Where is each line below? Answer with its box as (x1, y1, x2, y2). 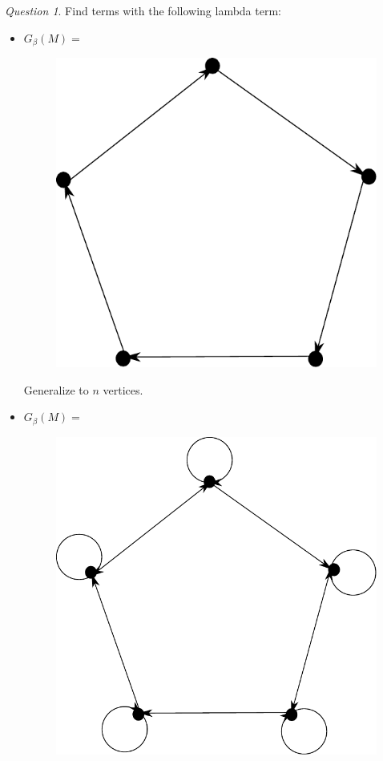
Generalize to (23, 381, 89, 398)
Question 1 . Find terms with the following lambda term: (5, 2, 281, 18)
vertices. (103, 381, 143, 398)
